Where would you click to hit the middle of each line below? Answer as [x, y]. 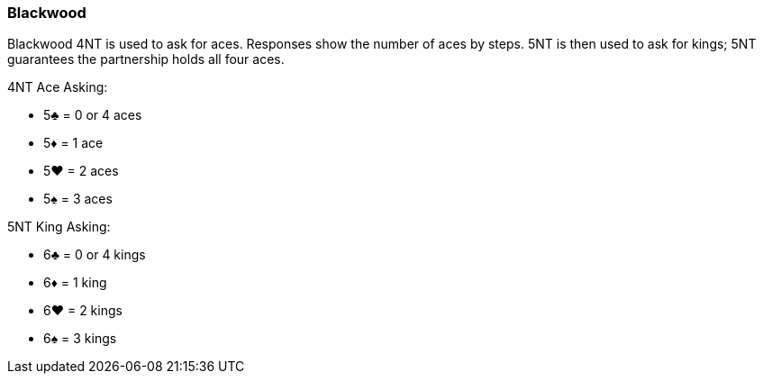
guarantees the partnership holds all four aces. [146, 59]
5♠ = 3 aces [78, 199]
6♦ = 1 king [75, 283]
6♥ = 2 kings [83, 311]
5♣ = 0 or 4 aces [93, 115]
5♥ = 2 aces [81, 171]
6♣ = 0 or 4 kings [95, 255]
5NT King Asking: [59, 227]
